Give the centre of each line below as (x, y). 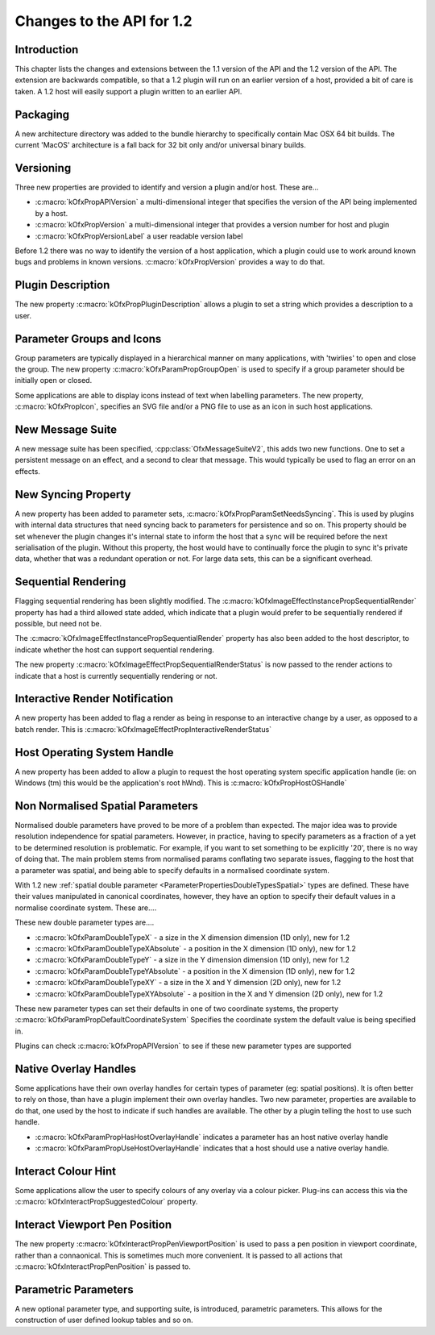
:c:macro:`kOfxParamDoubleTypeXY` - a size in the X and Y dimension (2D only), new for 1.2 (188, 983)
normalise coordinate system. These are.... (86, 908)
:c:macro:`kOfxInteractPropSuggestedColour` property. (106, 1202)
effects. (27, 471)
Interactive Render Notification (94, 699)
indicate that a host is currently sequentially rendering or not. (116, 676)
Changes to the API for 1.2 (104, 21)
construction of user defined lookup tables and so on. (104, 1320)
